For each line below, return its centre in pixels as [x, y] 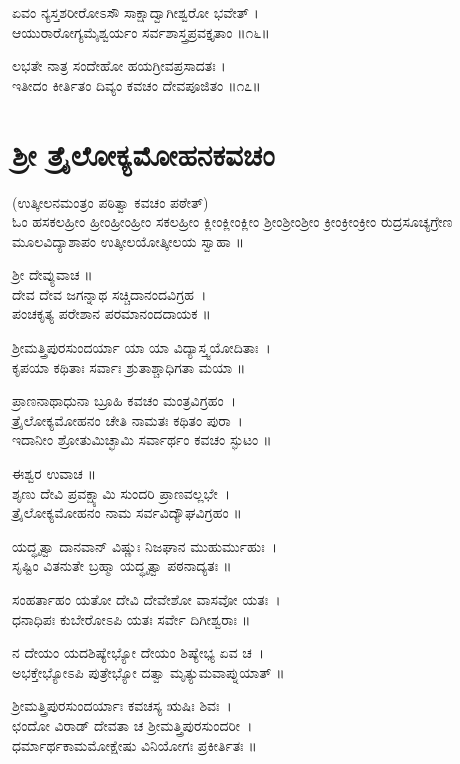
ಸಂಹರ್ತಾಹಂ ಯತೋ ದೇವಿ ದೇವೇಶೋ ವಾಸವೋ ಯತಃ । [146, 599]
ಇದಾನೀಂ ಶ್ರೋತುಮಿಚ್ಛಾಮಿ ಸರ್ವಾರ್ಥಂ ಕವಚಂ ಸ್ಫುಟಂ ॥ [142, 439]
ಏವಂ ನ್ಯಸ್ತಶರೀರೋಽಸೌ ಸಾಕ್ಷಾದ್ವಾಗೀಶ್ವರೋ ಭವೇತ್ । [135, 12]
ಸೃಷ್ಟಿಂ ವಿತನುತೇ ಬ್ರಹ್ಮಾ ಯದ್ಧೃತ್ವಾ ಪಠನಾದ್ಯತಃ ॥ [122, 565]
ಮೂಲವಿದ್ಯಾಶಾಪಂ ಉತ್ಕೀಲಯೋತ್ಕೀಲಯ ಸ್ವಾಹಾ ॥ [128, 240]
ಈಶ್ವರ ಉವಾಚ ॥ [54, 473]
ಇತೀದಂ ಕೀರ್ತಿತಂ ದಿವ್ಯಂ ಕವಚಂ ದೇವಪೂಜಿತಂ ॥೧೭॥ [136, 84]
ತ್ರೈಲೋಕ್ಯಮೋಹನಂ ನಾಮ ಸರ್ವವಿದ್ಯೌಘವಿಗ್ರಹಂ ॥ [127, 512]
